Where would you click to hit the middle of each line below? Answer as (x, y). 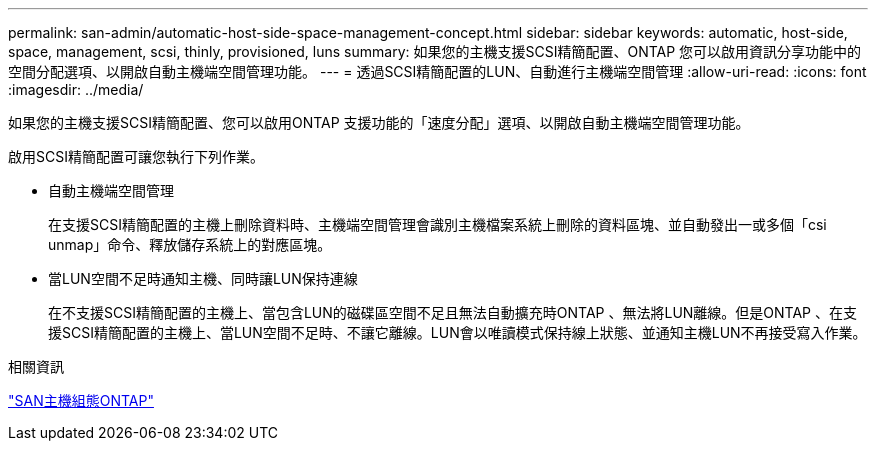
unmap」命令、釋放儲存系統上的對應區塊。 (190, 244)
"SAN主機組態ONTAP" (81, 400)
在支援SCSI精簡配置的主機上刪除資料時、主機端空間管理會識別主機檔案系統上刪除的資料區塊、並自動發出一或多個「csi (437, 224)
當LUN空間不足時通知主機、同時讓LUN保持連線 (203, 278)
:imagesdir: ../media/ (76, 89)
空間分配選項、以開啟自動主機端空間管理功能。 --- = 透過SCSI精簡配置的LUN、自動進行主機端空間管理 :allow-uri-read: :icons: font (437, 71)
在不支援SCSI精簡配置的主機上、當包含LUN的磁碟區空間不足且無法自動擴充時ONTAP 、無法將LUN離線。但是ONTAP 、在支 (452, 312)
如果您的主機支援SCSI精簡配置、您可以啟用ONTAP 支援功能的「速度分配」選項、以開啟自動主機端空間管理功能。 (379, 122)
